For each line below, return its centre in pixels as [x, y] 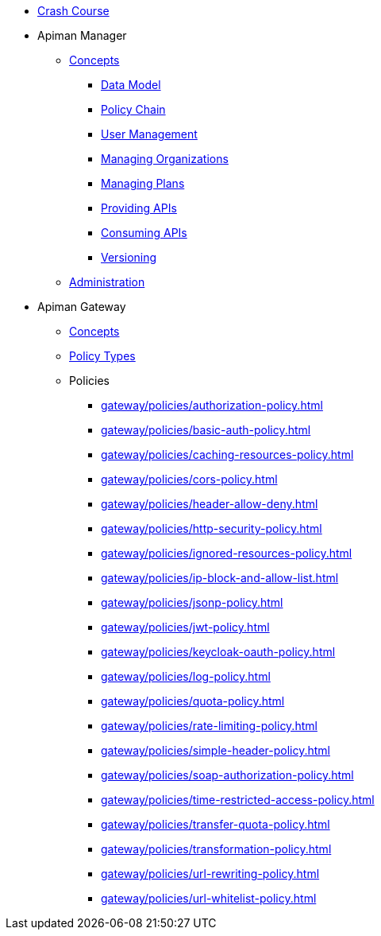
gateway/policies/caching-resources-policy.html [227, 454]
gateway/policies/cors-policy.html [189, 479]
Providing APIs [139, 208]
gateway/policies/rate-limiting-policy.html [209, 726]
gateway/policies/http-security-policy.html [212, 528]
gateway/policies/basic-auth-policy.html [206, 430]
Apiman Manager [82, 35]
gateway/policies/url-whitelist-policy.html [209, 898]
